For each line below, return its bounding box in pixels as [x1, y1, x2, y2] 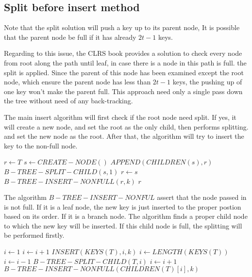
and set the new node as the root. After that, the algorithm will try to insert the [4, 131, 244, 141]
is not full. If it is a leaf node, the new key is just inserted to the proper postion [4, 201, 241, 212]
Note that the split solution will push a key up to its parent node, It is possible [4, 22, 240, 33]
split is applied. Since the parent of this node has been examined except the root [4, 67, 244, 77]
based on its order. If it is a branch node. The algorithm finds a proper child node [4, 211, 248, 221]
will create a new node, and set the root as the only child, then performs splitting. [4, 121, 249, 131]
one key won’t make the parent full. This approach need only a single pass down [4, 86, 243, 96]
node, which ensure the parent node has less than [4, 77, 151, 87]
